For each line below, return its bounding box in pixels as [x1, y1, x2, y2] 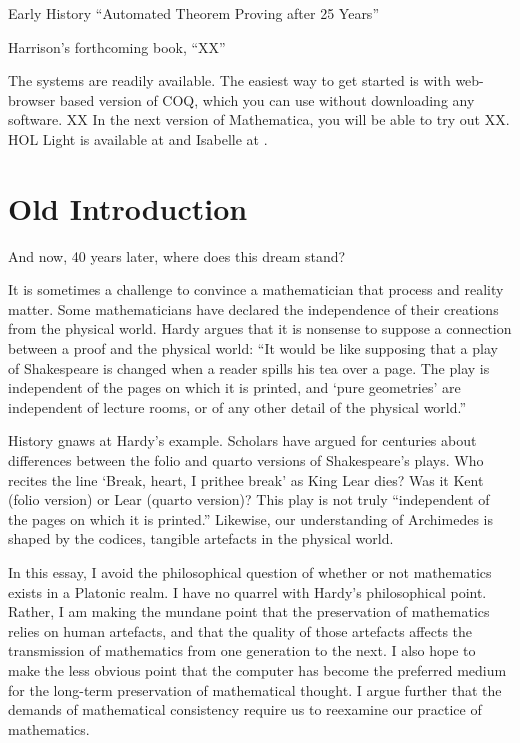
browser [8, 89, 56, 110]
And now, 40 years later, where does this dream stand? [8, 245, 346, 266]
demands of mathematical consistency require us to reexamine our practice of [8, 699, 482, 720]
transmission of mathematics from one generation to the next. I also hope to [8, 640, 476, 661]
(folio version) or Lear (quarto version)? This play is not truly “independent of [8, 489, 490, 510]
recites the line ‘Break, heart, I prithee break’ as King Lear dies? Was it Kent [8, 469, 484, 490]
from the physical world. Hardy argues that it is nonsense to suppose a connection [8, 318, 512, 339]
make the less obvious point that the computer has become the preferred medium [8, 659, 507, 680]
